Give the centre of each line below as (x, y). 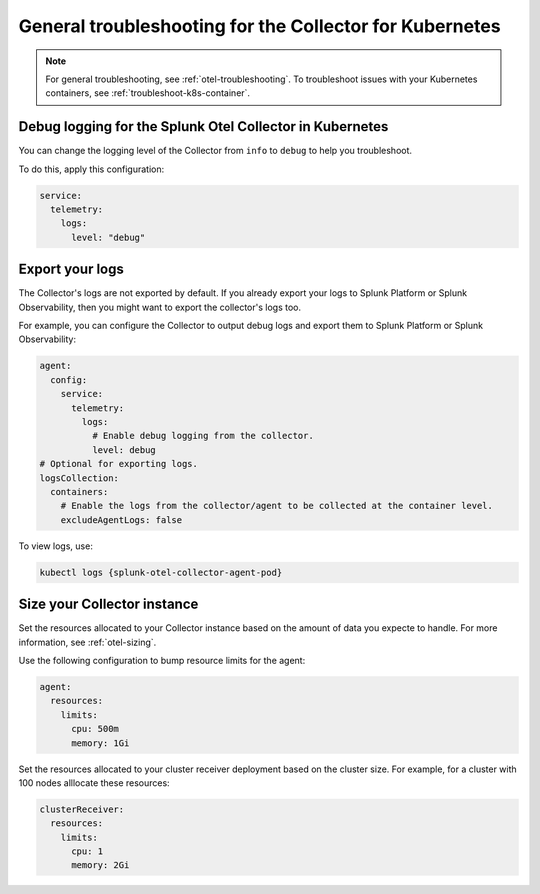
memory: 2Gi (100, 865)
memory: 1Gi (100, 743)
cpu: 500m (95, 729)
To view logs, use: (56, 546)
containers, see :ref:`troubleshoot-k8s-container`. (147, 93)
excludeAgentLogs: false (121, 519)
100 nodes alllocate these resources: (94, 782)
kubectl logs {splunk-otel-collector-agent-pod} (161, 572)
